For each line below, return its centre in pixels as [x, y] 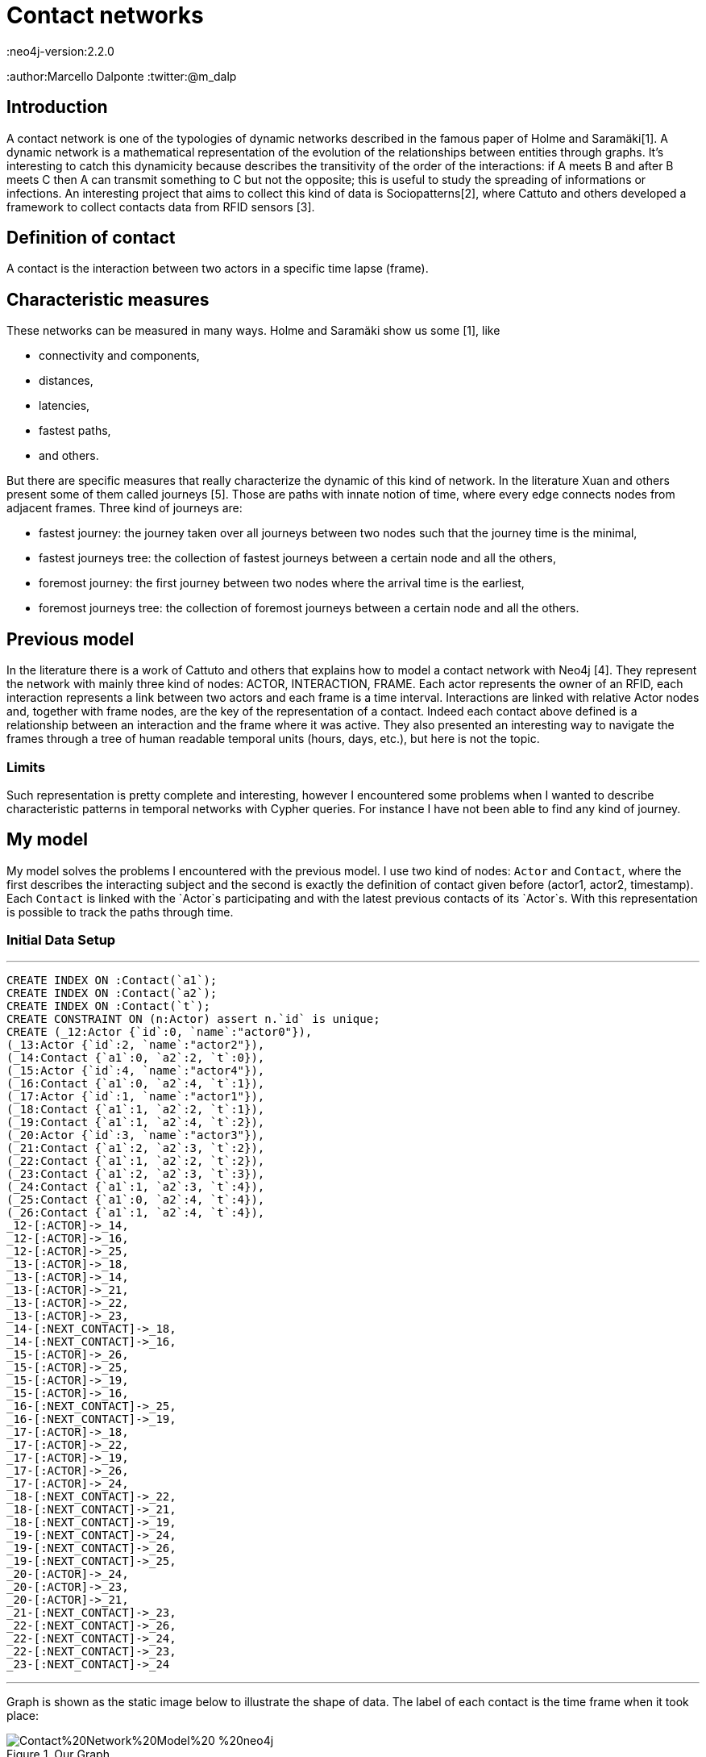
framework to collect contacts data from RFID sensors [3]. [161, 207]
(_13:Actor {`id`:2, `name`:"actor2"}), [136, 1045]
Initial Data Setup [61, 940]
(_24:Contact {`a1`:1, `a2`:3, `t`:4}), [136, 1187]
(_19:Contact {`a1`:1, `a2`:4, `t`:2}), [136, 1123]
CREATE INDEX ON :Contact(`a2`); [112, 993]
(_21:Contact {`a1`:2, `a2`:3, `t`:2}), [136, 1148]
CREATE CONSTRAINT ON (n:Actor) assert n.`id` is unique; [193, 1019]
